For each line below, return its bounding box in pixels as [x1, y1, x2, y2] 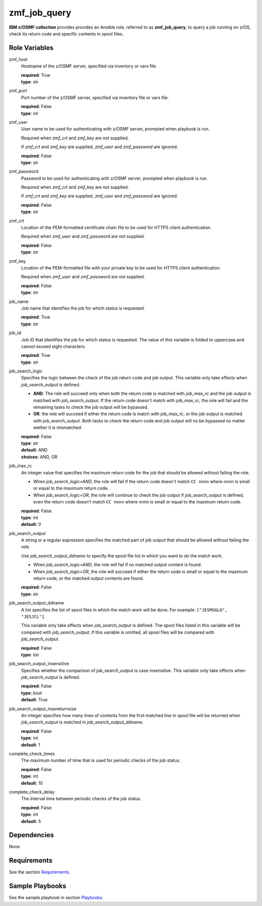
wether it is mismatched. [33, 425, 82, 431]
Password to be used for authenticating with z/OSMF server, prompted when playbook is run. [21, 175, 208, 181]
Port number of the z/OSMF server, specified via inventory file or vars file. [21, 95, 169, 101]
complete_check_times [9, 751, 55, 756]
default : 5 [21, 818, 41, 824]
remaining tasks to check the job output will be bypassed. [33, 404, 149, 410]
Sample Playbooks [9, 882, 66, 890]
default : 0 [21, 521, 41, 527]
